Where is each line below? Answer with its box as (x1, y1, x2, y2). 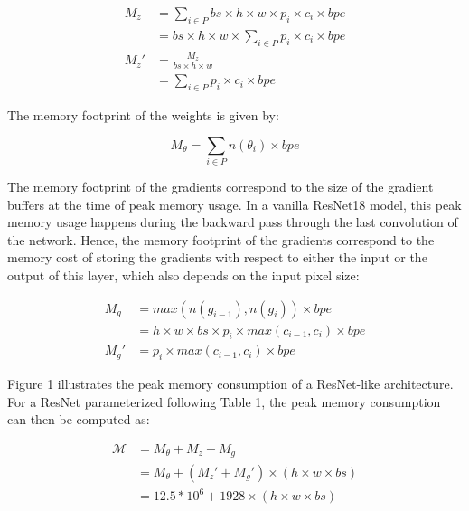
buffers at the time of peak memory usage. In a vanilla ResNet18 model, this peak (7, 194, 462, 213)
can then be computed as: (7, 410, 150, 429)
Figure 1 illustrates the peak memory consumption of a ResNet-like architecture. (7, 374, 454, 393)
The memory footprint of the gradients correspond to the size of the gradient (7, 176, 434, 195)
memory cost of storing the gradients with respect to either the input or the (7, 248, 427, 267)
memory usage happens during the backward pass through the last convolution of (7, 213, 458, 232)
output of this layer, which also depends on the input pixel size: (7, 265, 360, 284)
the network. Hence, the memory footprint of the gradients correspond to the (7, 230, 435, 249)
